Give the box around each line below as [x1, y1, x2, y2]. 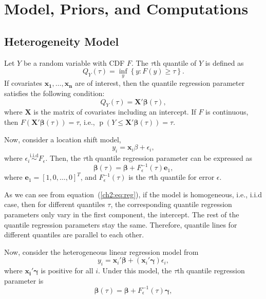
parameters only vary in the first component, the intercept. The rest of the [4, 209, 239, 220]
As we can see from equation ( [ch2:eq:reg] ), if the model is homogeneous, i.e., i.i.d [4, 189, 262, 199]
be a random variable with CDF [23, 57, 125, 68]
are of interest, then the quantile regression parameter [74, 78, 245, 88]
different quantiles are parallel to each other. [4, 229, 144, 240]
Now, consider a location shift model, [4, 134, 121, 144]
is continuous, [205, 106, 249, 117]
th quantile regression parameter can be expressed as [86, 153, 253, 163]
